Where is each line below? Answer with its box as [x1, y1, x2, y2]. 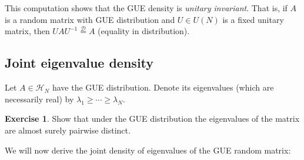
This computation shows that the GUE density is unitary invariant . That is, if [5, 2, 288, 14]
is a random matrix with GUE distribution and [5, 13, 175, 25]
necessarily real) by [5, 92, 74, 105]
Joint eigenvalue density [5, 54, 154, 72]
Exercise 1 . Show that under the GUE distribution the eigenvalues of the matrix [5, 112, 300, 125]
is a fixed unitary [222, 13, 284, 25]
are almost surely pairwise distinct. [5, 124, 131, 136]
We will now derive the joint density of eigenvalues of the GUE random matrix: [5, 144, 291, 156]
